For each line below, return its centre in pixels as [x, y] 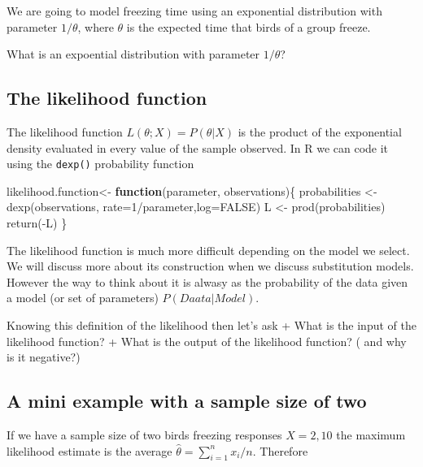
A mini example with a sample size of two [187, 401]
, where [96, 26]
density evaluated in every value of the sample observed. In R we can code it [198, 147]
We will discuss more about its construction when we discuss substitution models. [210, 266]
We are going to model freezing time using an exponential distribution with [194, 11]
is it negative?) [44, 357]
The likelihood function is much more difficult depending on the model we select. [208, 250]
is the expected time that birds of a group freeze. [249, 26]
